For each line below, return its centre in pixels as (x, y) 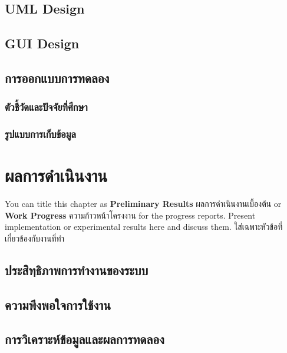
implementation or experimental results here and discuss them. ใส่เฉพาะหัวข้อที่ (144, 227)
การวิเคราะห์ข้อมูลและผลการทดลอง (85, 339)
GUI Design (42, 43)
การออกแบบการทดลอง (57, 77)
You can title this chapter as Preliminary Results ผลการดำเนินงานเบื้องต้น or (143, 204)
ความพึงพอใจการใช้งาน (58, 304)
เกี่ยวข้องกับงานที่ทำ (34, 238)
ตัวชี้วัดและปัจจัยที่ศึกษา (46, 107)
